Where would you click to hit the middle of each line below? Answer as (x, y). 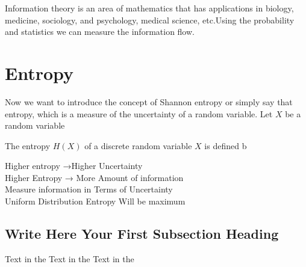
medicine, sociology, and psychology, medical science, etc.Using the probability (150, 20)
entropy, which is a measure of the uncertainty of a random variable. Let (139, 113)
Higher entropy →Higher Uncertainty (74, 166)
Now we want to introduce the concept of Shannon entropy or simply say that (149, 101)
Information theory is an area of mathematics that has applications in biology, (149, 8)
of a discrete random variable (138, 145)
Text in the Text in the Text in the (70, 258)
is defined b (226, 145)
